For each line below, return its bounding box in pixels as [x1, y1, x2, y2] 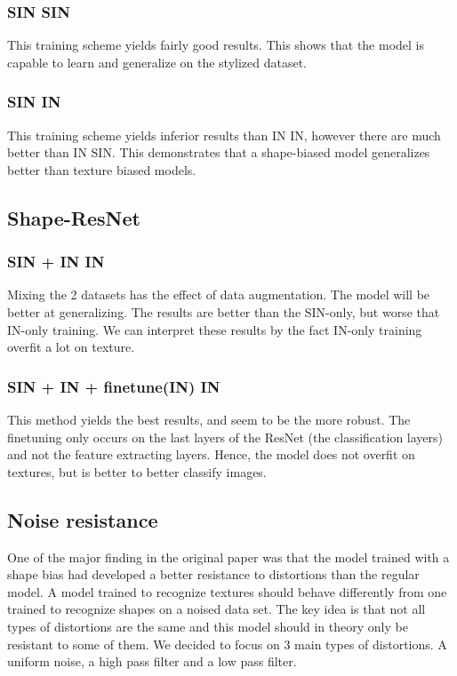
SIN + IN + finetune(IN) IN [7, 375, 220, 397]
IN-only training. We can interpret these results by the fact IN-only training [7, 320, 422, 338]
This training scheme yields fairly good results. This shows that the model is [7, 36, 425, 54]
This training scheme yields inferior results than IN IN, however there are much [7, 125, 441, 144]
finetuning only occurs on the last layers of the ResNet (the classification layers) [7, 427, 444, 446]
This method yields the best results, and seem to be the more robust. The [7, 410, 411, 428]
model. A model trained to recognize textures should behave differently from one [7, 582, 447, 600]
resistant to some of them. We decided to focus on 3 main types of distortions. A [7, 634, 447, 653]
